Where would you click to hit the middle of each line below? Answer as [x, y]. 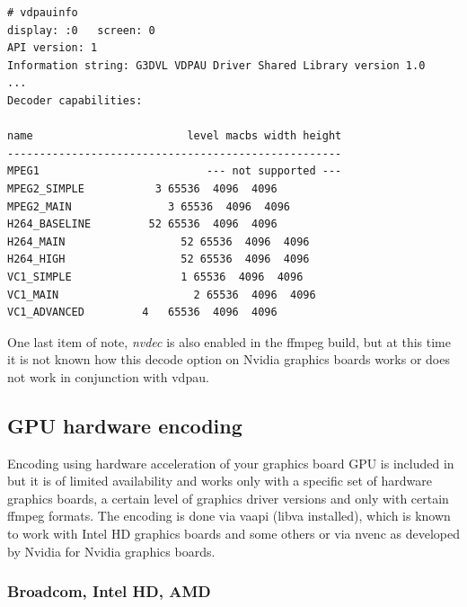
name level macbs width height [175, 136]
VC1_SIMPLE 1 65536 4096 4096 [155, 277]
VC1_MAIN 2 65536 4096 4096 [162, 295]
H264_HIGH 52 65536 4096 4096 [159, 259]
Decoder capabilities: [75, 100]
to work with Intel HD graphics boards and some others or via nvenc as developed [233, 534]
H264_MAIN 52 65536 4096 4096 [159, 241]
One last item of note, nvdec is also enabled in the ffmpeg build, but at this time [229, 341]
